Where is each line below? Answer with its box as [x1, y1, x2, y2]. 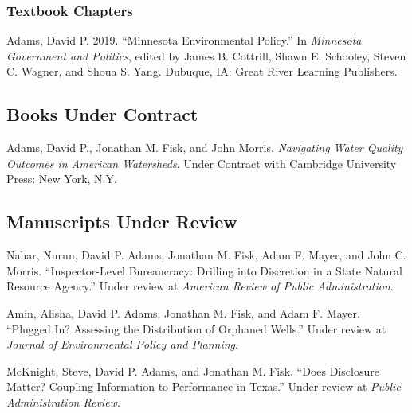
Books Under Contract [6, 102, 198, 127]
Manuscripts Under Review [6, 209, 237, 234]
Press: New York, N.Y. [6, 170, 117, 187]
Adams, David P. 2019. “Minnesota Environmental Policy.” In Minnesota [6, 32, 362, 49]
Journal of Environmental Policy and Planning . [6, 336, 238, 353]
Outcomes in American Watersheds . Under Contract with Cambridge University [6, 154, 397, 171]
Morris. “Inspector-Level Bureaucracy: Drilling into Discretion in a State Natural [6, 262, 402, 279]
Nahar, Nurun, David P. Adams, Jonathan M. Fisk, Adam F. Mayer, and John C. [6, 247, 406, 263]
